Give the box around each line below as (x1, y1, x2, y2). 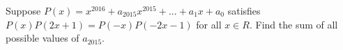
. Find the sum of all (249, 17, 338, 31)
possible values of (6, 31, 79, 45)
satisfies (227, 3, 261, 17)
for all (196, 17, 222, 31)
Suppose (6, 3, 41, 17)
